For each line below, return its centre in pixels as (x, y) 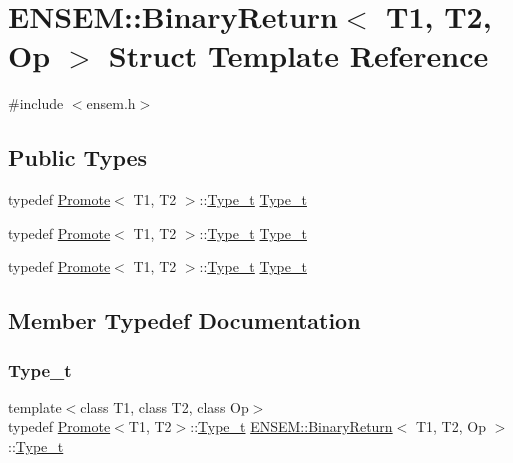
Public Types (78, 157)
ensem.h (111, 103)
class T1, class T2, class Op (164, 406)
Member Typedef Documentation (184, 320)
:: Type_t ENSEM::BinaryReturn (291, 426)
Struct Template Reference (298, 55)
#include (36, 103)
